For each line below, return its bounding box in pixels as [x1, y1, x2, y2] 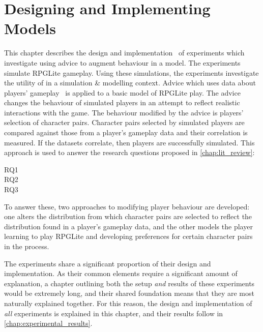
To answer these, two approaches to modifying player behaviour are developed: [4, 201, 250, 212]
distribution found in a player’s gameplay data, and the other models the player [4, 221, 253, 231]
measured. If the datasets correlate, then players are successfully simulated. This [4, 137, 255, 147]
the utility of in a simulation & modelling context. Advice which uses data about [4, 77, 256, 88]
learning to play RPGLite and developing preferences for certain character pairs [4, 231, 253, 242]
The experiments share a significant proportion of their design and [4, 258, 211, 268]
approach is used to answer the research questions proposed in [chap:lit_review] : [4, 147, 255, 158]
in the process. [4, 241, 49, 251]
